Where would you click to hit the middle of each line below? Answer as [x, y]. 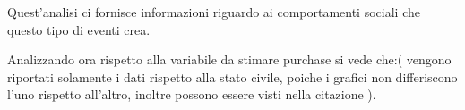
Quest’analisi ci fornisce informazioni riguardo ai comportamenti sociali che [214, 12]
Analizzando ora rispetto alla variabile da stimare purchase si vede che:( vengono [229, 59]
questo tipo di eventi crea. [79, 29]
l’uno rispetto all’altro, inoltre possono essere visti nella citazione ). [192, 94]
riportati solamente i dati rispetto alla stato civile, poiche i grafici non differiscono [232, 76]
